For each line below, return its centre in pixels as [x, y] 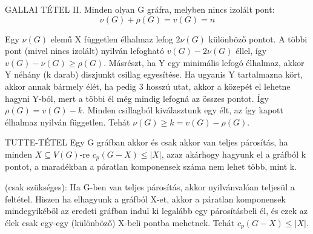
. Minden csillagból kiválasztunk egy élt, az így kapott [183, 110]
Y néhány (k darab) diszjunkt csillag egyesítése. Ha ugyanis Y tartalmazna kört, [154, 74]
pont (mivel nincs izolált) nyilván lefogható [84, 51]
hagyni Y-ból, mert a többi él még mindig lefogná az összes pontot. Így [137, 98]
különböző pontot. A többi [258, 38]
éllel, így [251, 51]
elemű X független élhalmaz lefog [112, 38]
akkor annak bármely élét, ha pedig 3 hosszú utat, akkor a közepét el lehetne [148, 86]
